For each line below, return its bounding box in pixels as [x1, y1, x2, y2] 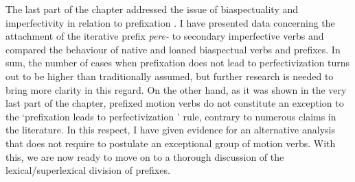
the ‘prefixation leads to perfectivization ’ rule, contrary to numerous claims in [5, 109, 336, 123]
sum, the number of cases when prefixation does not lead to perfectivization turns [5, 55, 350, 70]
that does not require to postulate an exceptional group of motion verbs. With [5, 135, 336, 150]
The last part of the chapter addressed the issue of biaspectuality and [5, 2, 299, 16]
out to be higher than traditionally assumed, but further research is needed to [5, 68, 334, 83]
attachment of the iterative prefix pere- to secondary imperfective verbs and [5, 29, 324, 43]
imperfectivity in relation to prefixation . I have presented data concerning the [5, 15, 335, 29]
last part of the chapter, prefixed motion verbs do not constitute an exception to [5, 96, 344, 110]
